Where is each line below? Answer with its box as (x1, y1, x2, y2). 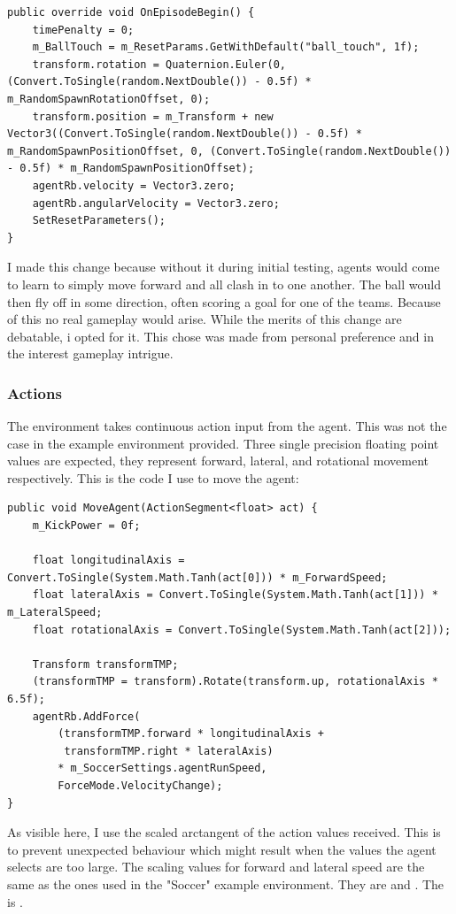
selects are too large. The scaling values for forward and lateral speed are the (7, 857, 425, 876)
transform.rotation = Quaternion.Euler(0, (32, 58, 286, 71)
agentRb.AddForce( (32, 710, 141, 723)
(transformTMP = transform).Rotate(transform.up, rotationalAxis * (32, 675, 438, 688)
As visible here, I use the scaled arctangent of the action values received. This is (7, 823, 441, 841)
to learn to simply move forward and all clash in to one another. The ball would (7, 274, 441, 293)
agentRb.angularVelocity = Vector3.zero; (32, 196, 280, 210)
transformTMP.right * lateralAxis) (64, 744, 274, 757)
